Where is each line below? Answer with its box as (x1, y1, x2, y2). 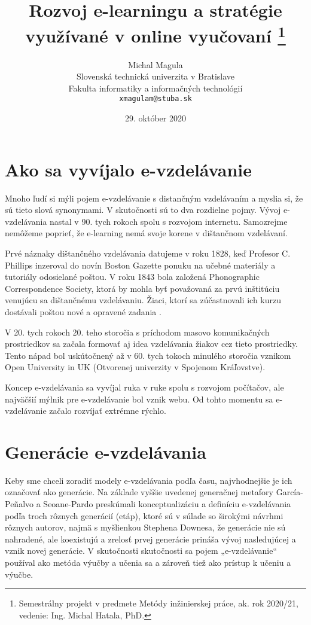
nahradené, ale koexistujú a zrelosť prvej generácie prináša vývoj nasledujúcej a (5, 532, 296, 545)
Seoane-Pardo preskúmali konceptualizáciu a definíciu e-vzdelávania (43, 498, 291, 510)
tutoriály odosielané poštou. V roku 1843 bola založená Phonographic (5, 270, 260, 283)
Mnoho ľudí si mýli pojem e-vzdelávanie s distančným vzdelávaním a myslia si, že (5, 191, 303, 204)
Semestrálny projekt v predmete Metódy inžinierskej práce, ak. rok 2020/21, (19, 597, 298, 609)
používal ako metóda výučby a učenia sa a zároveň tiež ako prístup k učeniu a (5, 556, 291, 568)
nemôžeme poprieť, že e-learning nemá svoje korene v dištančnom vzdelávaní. (5, 227, 288, 239)
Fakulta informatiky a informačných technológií (68, 81, 243, 94)
